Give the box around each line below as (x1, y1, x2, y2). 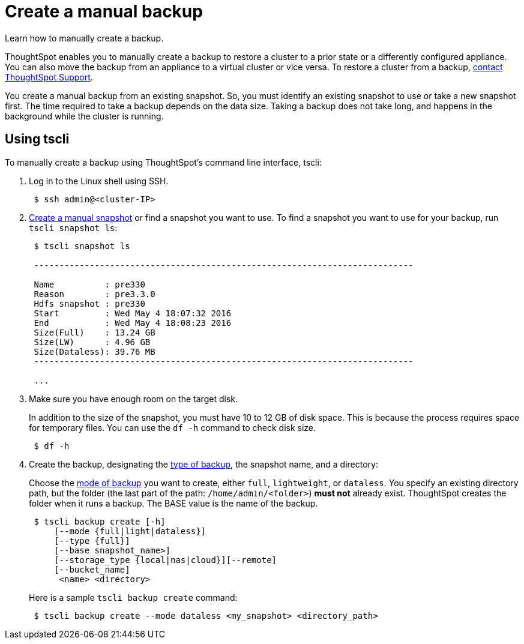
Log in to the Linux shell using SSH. (29, 175, 169, 186)
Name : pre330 (34, 279, 145, 289)
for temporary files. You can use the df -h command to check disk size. (29, 422, 316, 433)
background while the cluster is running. (5, 110, 164, 121)
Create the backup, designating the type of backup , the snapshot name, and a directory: (29, 459, 378, 469)
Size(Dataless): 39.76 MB (34, 346, 155, 357)
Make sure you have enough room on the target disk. (29, 393, 238, 404)
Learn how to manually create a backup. (5, 32, 164, 43)
